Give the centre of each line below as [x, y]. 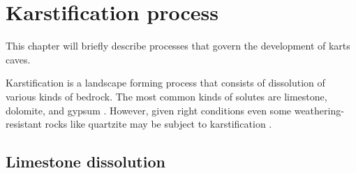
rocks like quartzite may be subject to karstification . [158, 124]
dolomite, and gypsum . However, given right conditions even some [149, 110]
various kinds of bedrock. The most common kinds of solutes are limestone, [166, 96]
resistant [24, 124]
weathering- [319, 110]
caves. [18, 59]
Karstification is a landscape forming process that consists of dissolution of [165, 83]
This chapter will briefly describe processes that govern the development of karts [178, 46]
